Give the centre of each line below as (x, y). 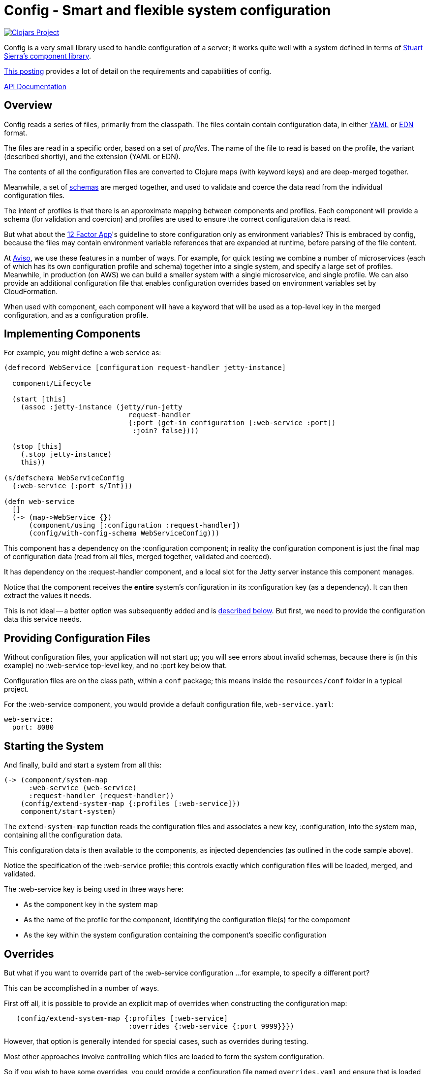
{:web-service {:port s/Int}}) (72, 486)
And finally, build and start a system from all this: (83, 765)
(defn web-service (39, 502)
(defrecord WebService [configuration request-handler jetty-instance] (145, 368)
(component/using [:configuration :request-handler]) (135, 525)
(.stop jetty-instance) (66, 454)
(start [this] (39, 399)
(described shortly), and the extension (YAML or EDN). (92, 156)
